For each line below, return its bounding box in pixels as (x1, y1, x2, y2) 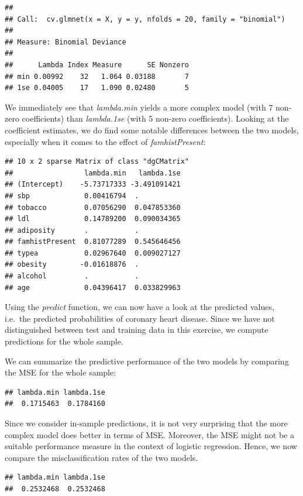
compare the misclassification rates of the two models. (5, 451, 198, 463)
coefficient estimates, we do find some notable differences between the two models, (5, 123, 299, 136)
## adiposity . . (5, 226, 139, 235)
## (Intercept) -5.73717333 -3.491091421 (5, 180, 181, 189)
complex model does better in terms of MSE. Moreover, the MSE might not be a (5, 428, 294, 440)
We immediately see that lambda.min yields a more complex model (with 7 (5, 101, 273, 113)
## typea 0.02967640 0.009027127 (5, 249, 181, 257)
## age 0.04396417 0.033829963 (5, 283, 181, 292)
